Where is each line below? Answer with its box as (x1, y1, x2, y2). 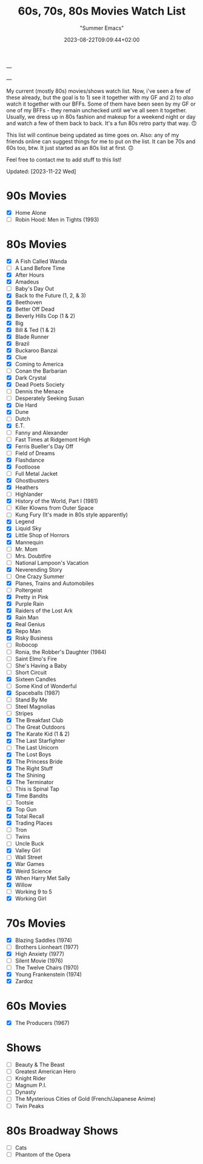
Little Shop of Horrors (15, 532, 70, 539)
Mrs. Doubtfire (15, 552, 52, 560)
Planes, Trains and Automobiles (15, 580, 95, 587)
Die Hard (15, 402, 38, 409)
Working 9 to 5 (15, 888, 53, 895)
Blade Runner (15, 333, 50, 340)
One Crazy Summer (15, 572, 65, 580)
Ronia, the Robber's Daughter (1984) (15, 648, 107, 655)
